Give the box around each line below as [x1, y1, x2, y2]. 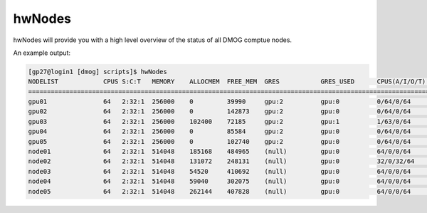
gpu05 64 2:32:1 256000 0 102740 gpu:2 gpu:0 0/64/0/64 [28, 137, 411, 145]
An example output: [13, 48, 71, 57]
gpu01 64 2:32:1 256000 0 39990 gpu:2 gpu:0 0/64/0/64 [28, 98, 411, 106]
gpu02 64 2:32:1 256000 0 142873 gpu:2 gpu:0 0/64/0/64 [28, 108, 411, 115]
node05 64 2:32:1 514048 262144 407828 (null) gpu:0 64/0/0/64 [28, 187, 411, 195]
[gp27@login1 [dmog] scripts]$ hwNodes [28, 68, 167, 76]
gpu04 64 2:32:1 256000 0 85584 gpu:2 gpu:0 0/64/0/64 [28, 128, 411, 135]
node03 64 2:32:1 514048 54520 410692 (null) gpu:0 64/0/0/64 [28, 167, 411, 175]
